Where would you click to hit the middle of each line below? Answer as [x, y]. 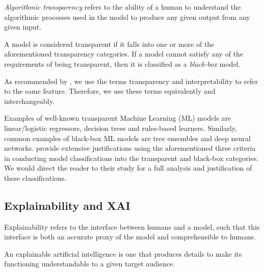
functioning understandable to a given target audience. [90, 264]
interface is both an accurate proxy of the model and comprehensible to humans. [130, 237]
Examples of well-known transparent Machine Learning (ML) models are [118, 118]
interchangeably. [29, 101]
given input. [23, 27]
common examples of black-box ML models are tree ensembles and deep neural [127, 138]
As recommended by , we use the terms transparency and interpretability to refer [131, 81]
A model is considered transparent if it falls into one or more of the [109, 44]
